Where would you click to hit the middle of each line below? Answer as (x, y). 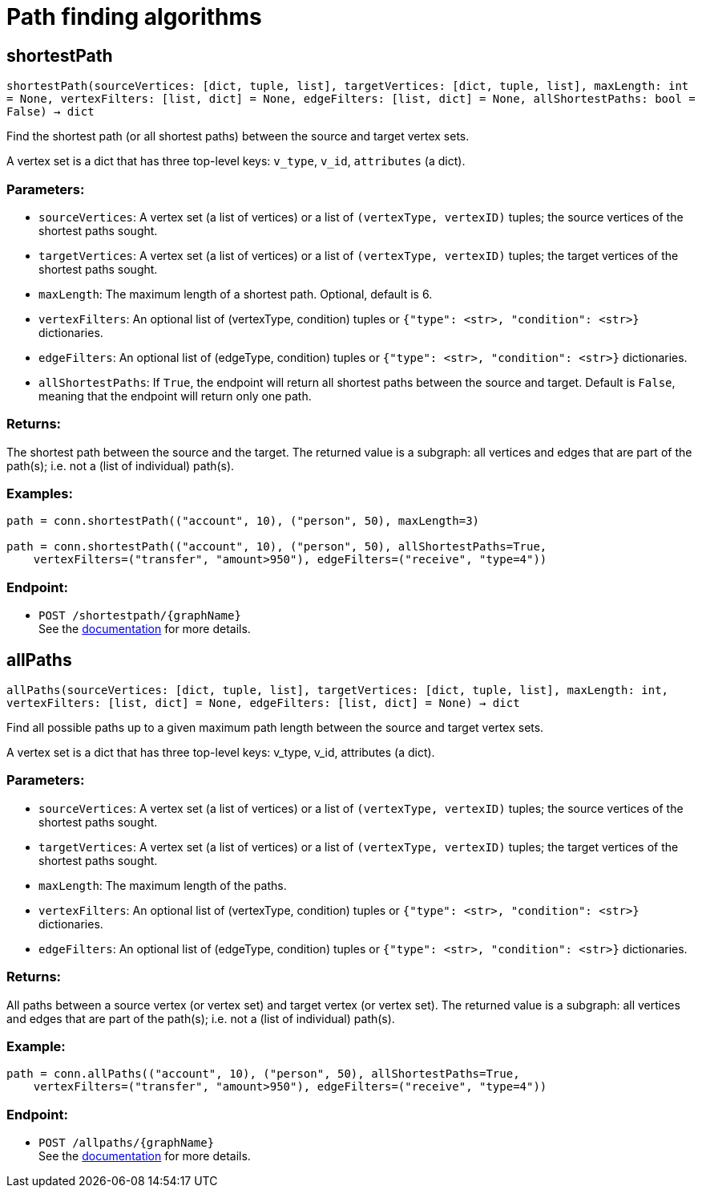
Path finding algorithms (134, 17)
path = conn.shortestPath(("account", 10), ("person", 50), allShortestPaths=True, (277, 547)
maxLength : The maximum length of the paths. (163, 885)
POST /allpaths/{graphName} (127, 1143)
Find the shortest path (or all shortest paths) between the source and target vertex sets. (238, 136)
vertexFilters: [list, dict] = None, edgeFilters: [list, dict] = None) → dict (263, 703)
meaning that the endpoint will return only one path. (175, 396)
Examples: (40, 494)
